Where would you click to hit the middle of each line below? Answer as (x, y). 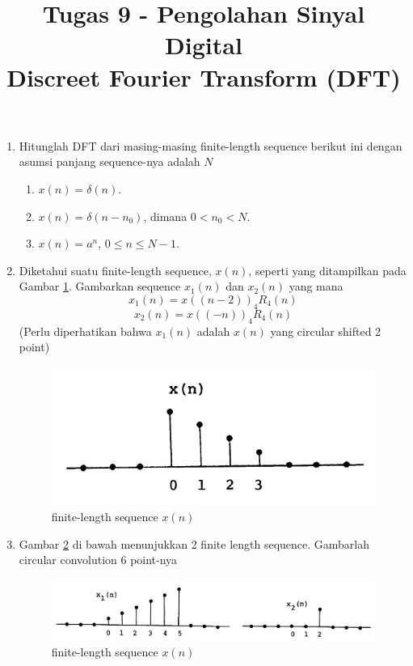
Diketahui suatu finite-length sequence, (115, 270)
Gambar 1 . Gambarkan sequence (100, 286)
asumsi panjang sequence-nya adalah (110, 161)
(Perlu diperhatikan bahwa (85, 331)
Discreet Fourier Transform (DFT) (204, 76)
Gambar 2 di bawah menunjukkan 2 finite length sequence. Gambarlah (194, 543)
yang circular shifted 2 (326, 331)
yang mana (316, 286)
